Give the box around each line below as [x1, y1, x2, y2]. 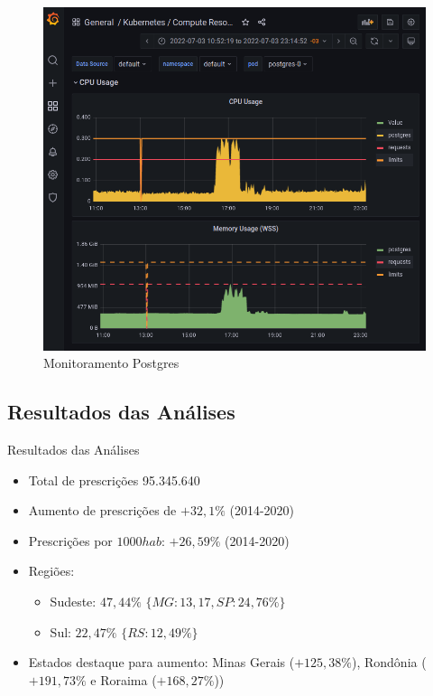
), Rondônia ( [351, 653, 427, 672]
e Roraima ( [90, 670, 157, 689]
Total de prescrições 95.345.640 [28, 470, 200, 489]
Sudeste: [50, 592, 97, 611]
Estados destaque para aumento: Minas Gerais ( [28, 653, 295, 672]
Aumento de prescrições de [28, 501, 177, 520]
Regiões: [28, 561, 75, 580]
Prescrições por [28, 531, 113, 550]
